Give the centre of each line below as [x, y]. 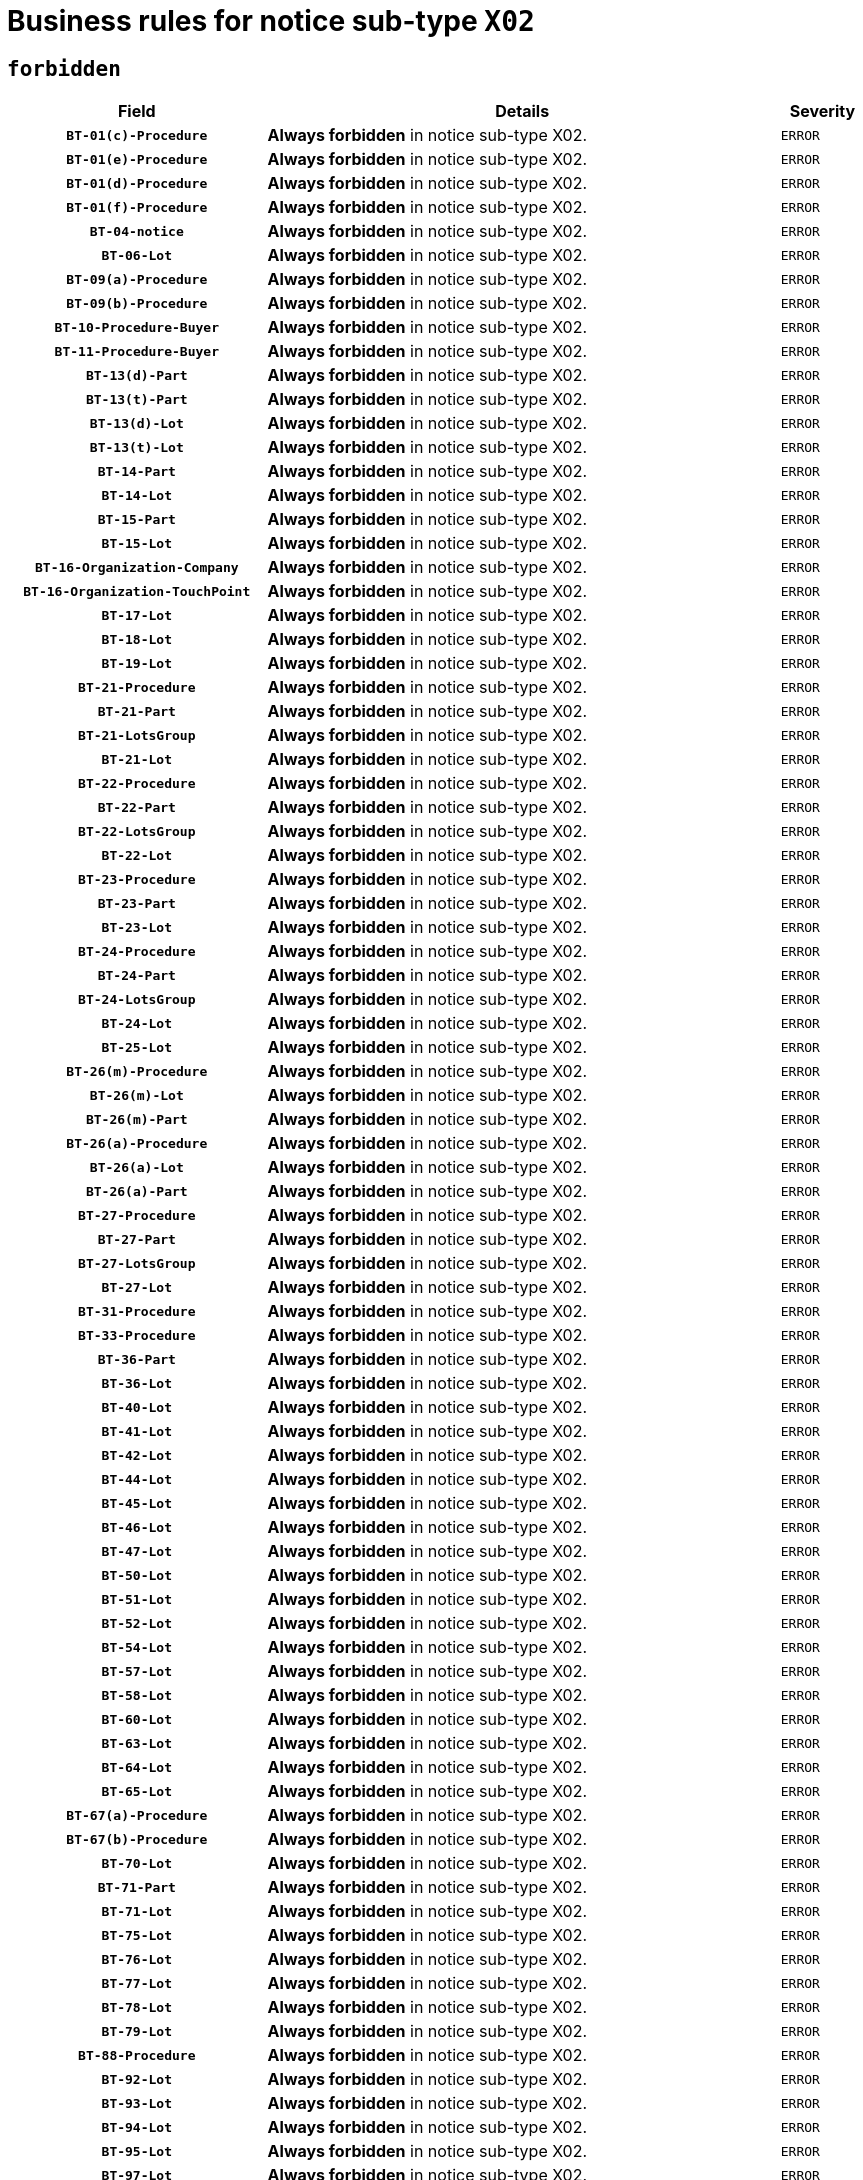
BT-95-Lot [137, 2151]
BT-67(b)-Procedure [137, 1839]
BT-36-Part [136, 1359]
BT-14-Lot [137, 495]
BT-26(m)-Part [136, 1119]
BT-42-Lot [137, 1455]
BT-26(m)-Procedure [137, 1071]
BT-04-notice [136, 231]
